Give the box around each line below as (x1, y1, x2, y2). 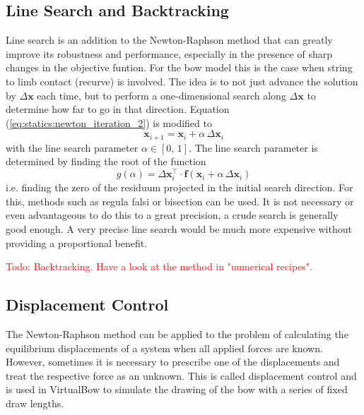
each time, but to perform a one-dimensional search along (37, 88, 286, 102)
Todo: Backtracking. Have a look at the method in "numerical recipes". (6, 259, 312, 274)
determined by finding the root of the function (6, 154, 206, 169)
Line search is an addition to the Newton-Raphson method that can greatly (6, 32, 333, 47)
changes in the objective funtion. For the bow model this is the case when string (6, 60, 353, 75)
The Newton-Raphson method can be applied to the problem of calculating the (6, 327, 348, 341)
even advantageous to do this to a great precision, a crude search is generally (6, 207, 339, 222)
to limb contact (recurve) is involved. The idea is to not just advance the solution (6, 73, 358, 88)
